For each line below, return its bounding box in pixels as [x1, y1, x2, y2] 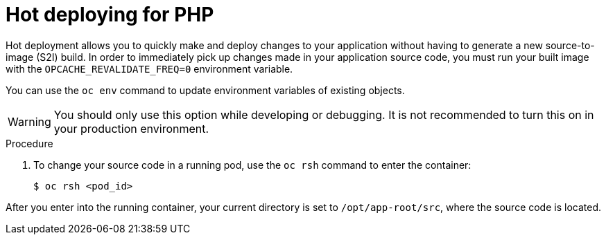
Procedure [6, 137, 53, 149]
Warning [8, 114, 51, 129]
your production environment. [53, 121, 209, 136]
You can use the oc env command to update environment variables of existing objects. [6, 84, 405, 96]
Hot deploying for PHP [6, 3, 214, 26]
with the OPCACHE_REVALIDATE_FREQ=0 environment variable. [6, 62, 293, 75]
